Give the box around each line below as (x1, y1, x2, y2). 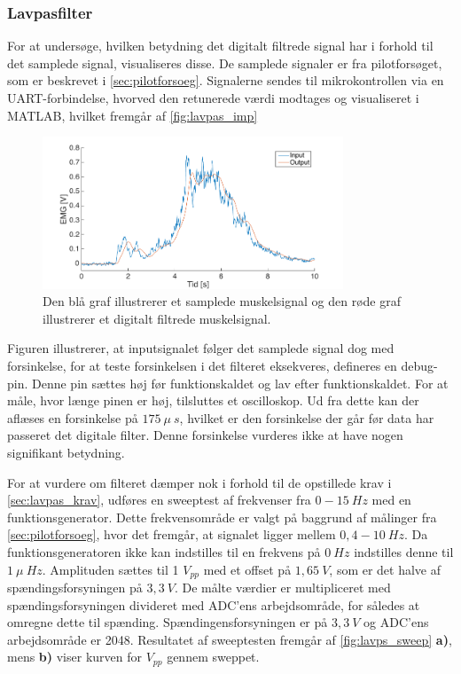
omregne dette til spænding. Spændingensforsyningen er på (7, 613, 328, 631)
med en (371, 490, 411, 509)
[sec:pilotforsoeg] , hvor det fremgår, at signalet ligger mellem (7, 525, 336, 544)
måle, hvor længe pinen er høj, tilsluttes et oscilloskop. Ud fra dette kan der (7, 391, 419, 410)
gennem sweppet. (167, 647, 260, 666)
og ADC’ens (363, 613, 429, 631)
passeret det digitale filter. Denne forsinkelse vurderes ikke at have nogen (7, 426, 403, 444)
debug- (401, 356, 438, 374)
